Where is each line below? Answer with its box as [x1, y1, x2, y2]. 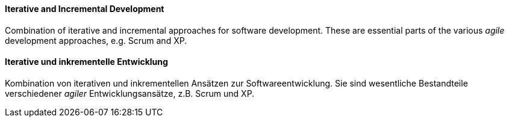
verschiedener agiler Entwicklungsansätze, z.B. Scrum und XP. [5, 88, 255, 99]
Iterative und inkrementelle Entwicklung [5, 56, 168, 67]
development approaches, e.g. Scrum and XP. [5, 35, 187, 46]
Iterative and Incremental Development [5, 4, 164, 14]
